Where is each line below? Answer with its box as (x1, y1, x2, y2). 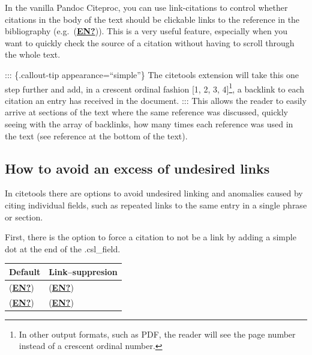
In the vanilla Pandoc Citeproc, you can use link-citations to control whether (5, 1, 288, 13)
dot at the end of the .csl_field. (5, 242, 121, 255)
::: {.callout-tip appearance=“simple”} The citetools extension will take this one (5, 68, 299, 80)
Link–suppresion (49, 265, 118, 278)
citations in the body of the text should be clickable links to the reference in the (5, 13, 300, 25)
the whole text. (5, 48, 61, 61)
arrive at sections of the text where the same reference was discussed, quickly (5, 106, 288, 118)
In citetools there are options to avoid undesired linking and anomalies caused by (5, 187, 303, 199)
